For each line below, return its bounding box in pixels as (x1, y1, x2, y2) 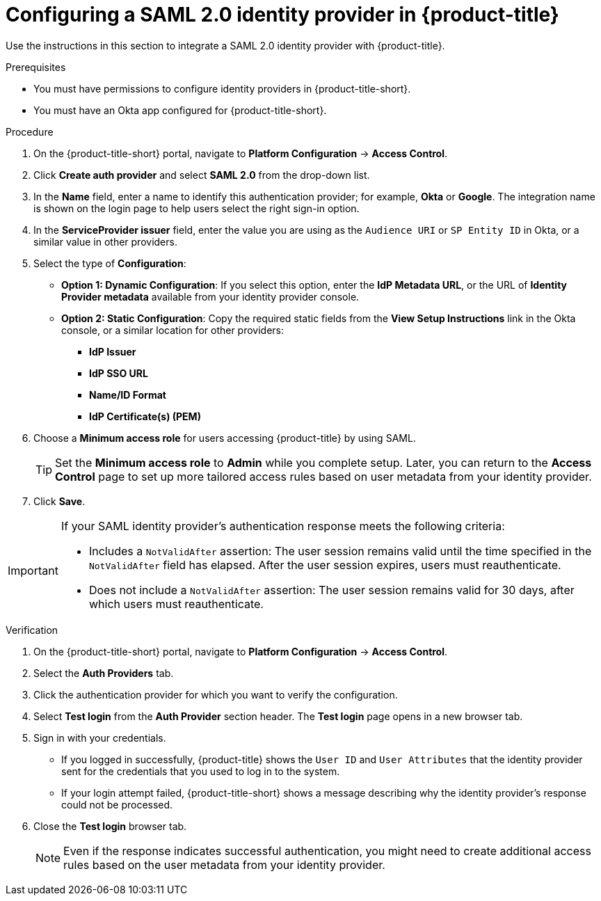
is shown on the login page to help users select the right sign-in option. (33, 202, 360, 214)
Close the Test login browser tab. (33, 820, 187, 832)
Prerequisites (6, 61, 66, 73)
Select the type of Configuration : (33, 257, 186, 269)
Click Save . (33, 495, 86, 507)
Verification (6, 623, 58, 636)
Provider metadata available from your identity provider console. (61, 290, 360, 303)
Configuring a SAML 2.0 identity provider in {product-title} (6, 3, 559, 26)
